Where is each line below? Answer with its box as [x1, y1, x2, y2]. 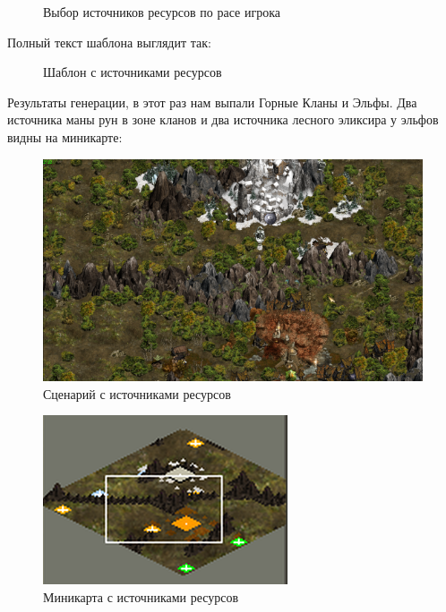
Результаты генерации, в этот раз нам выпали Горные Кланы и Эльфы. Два [7, 92, 417, 111]
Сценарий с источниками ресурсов [43, 384, 231, 403]
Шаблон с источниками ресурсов [43, 63, 222, 81]
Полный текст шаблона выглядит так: [7, 32, 211, 51]
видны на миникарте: [7, 127, 123, 146]
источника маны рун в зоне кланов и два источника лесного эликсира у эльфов [7, 110, 439, 129]
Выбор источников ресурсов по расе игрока [43, 3, 280, 21]
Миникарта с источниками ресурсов [43, 588, 239, 607]
